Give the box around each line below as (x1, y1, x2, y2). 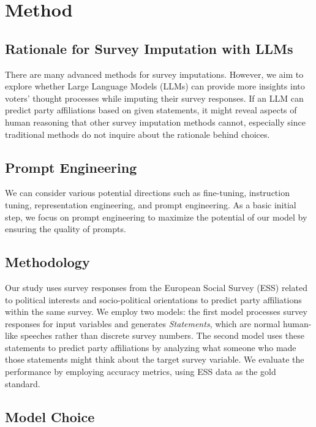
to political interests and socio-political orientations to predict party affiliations (5, 293, 302, 306)
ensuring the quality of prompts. (5, 222, 126, 235)
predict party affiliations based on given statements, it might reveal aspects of (5, 104, 297, 116)
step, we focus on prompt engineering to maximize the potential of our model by (5, 210, 307, 223)
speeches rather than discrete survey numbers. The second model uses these (20, 329, 304, 342)
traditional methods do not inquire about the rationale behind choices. (5, 127, 270, 140)
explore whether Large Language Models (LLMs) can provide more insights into (5, 80, 305, 93)
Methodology (5, 252, 90, 271)
